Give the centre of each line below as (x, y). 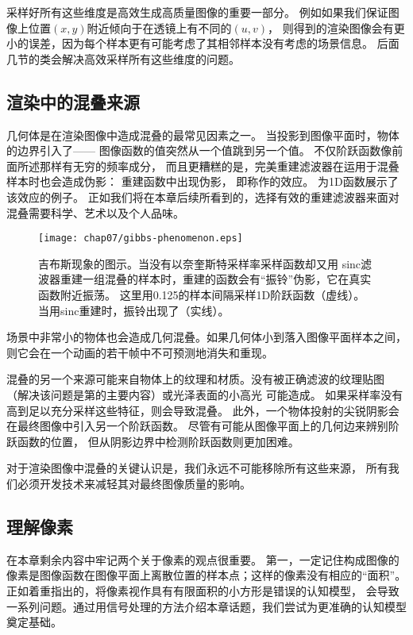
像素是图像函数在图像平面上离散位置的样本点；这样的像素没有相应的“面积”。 (206, 575)
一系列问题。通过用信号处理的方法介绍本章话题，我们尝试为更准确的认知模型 (206, 606)
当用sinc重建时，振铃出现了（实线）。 (134, 310)
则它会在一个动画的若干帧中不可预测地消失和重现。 (140, 352)
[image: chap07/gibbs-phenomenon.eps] (141, 239)
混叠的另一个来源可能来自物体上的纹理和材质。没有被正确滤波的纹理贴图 (195, 379)
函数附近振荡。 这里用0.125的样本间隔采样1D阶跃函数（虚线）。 (202, 294)
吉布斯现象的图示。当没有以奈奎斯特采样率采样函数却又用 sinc (200, 263)
